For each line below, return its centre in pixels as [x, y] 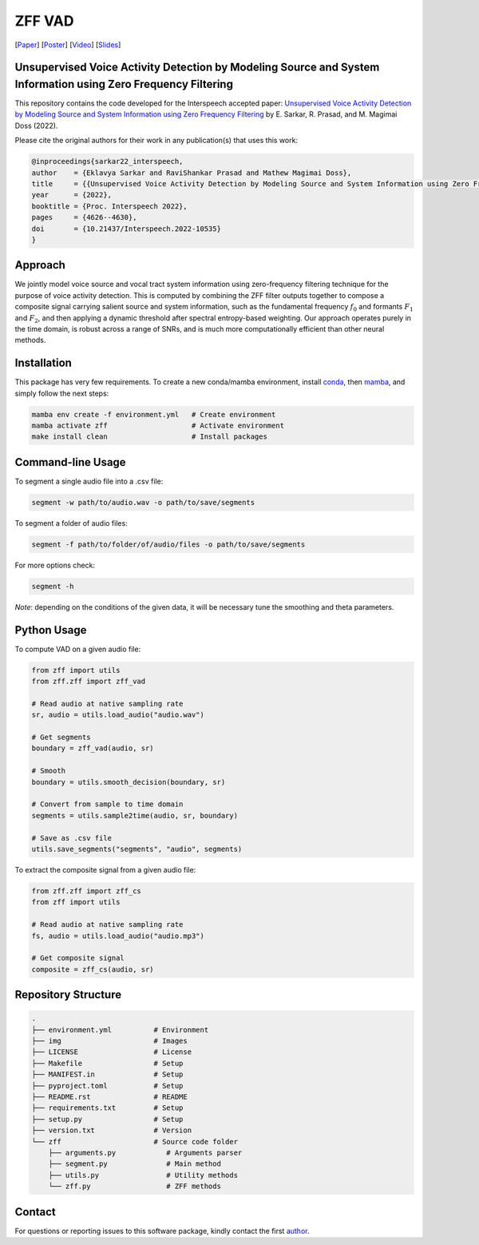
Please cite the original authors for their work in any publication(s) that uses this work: [156, 141]
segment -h [53, 586]
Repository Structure [68, 995]
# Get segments [61, 738]
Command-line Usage [71, 462]
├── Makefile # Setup [107, 1063]
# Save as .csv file [71, 838]
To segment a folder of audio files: [71, 523]
